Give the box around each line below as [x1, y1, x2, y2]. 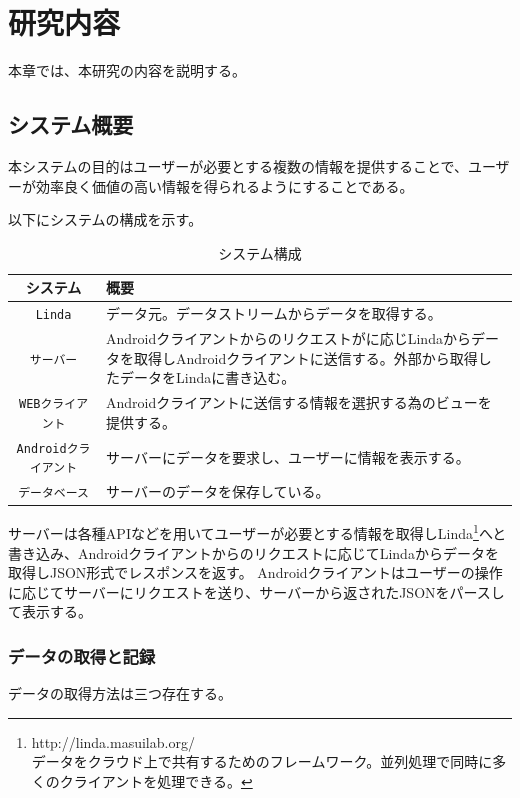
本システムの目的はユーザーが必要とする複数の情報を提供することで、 [8, 155, 468, 176]
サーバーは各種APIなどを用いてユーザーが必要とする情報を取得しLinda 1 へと [8, 520, 507, 544]
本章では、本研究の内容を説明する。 [8, 60, 246, 81]
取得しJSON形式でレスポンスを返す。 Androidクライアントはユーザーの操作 [8, 562, 503, 583]
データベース [18, 486, 89, 501]
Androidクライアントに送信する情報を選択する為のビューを [106, 392, 492, 413]
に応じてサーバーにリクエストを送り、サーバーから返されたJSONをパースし [8, 581, 505, 602]
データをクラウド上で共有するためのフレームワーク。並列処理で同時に [31, 751, 493, 772]
